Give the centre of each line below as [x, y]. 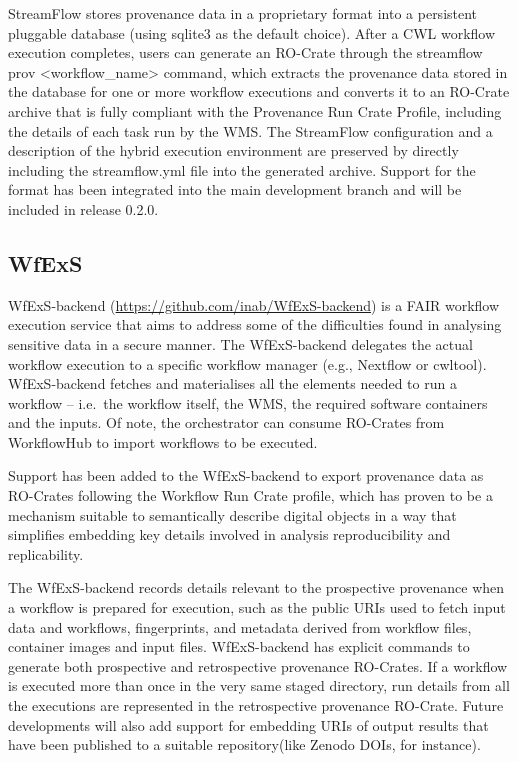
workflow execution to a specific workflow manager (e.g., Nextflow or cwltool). [247, 363]
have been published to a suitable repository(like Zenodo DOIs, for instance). [244, 744]
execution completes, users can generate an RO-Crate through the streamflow [245, 52]
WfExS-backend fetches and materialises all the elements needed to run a [232, 383]
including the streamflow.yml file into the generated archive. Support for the [242, 169]
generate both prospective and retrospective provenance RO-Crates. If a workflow [258, 665]
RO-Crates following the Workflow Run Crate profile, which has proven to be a [250, 495]
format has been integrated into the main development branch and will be [235, 189]
